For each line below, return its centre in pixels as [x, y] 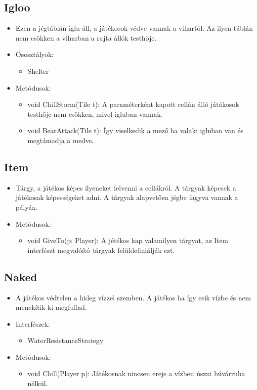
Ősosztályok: [35, 54]
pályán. [27, 207]
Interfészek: [33, 323]
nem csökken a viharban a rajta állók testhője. [86, 37]
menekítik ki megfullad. [51, 307]
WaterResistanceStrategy [65, 340]
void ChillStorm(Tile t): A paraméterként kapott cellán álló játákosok [133, 104]
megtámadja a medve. [61, 140]
